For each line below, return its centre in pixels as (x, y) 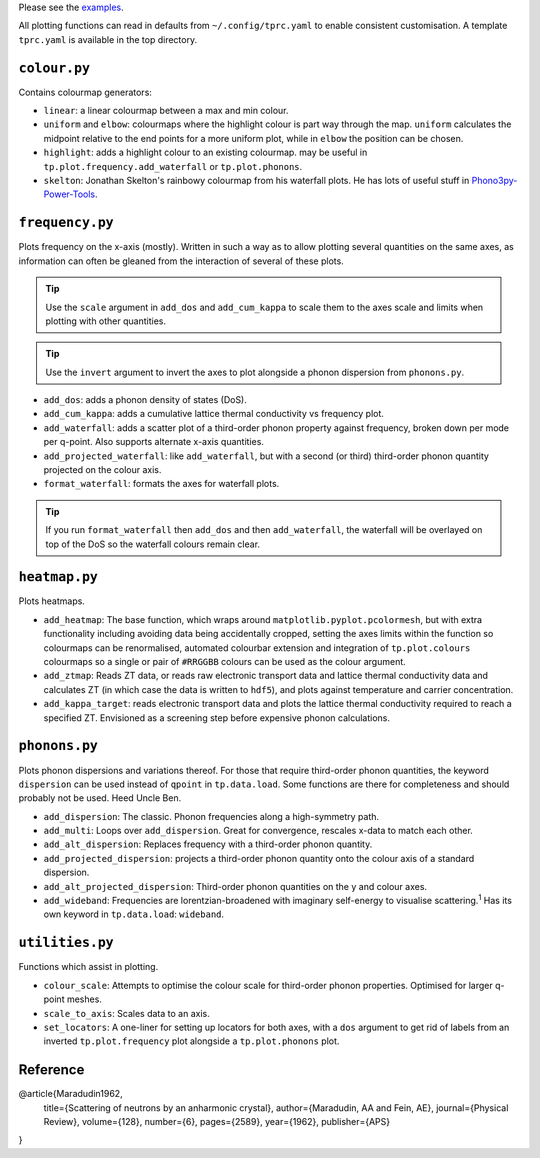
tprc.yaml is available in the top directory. (108, 39)
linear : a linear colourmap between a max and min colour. (166, 111)
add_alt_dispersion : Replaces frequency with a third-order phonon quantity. (208, 844)
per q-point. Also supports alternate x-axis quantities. (154, 442)
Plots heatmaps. (51, 601)
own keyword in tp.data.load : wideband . (134, 914)
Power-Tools (69, 194)
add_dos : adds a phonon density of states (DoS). (145, 400)
